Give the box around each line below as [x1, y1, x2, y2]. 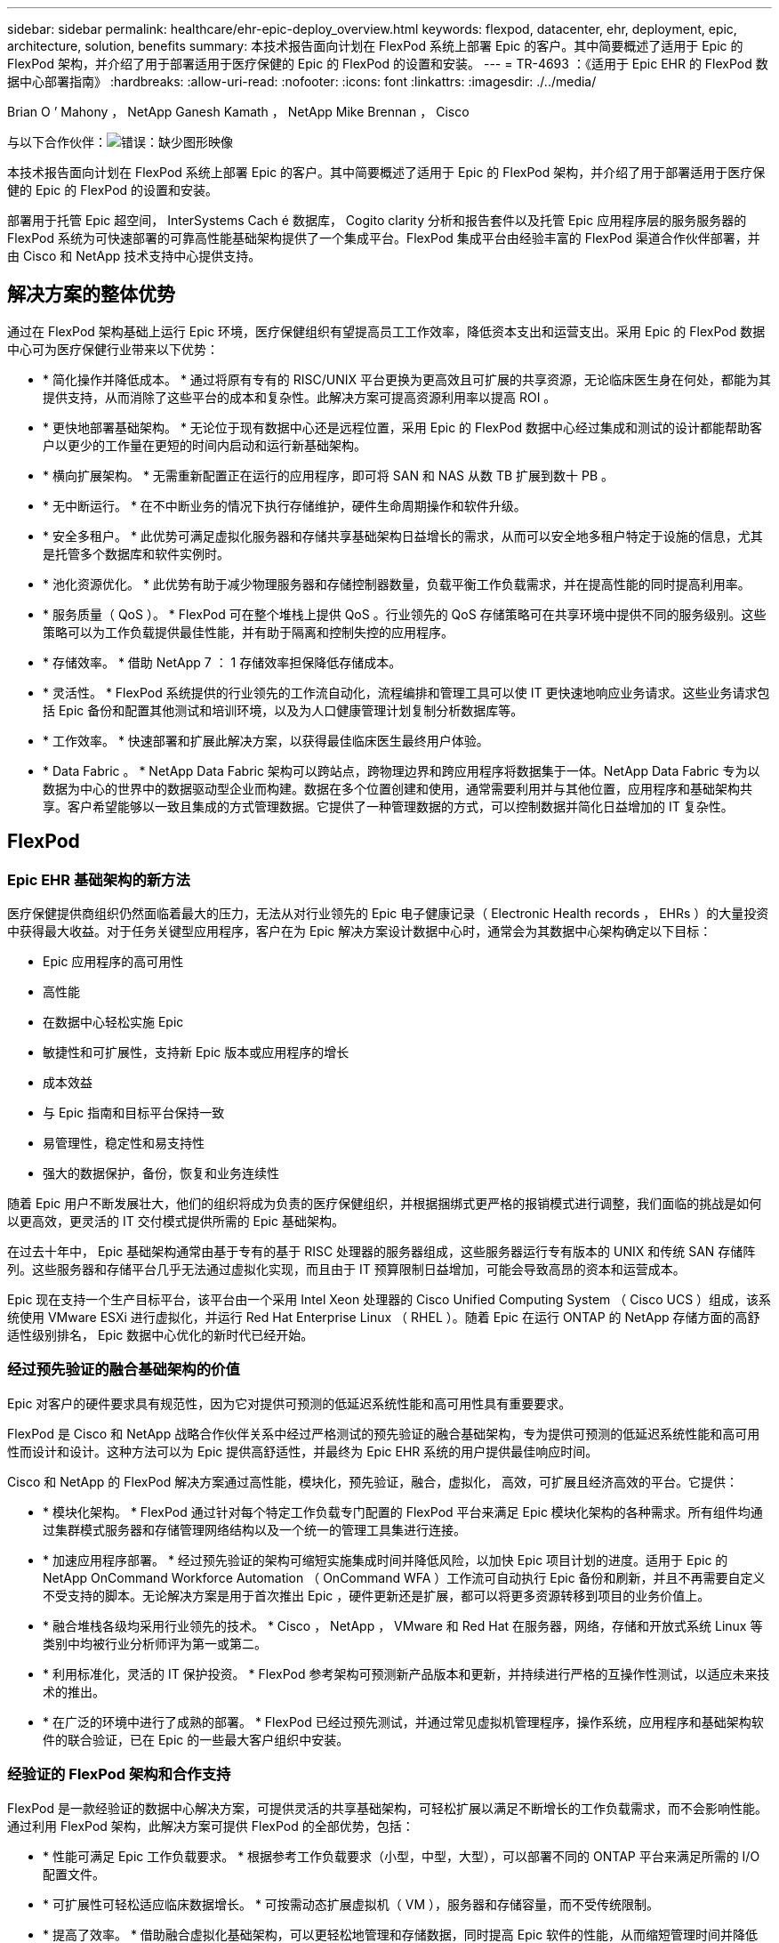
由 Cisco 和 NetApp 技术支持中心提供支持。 [7, 248, 261, 263]
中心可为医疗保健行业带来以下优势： [7, 341, 219, 357]
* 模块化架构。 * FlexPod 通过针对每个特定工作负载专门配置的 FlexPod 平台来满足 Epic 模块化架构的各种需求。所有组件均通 [43, 1504, 763, 1520]
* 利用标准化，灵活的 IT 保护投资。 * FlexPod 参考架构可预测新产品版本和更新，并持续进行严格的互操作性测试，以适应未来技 [43, 1665, 770, 1681]
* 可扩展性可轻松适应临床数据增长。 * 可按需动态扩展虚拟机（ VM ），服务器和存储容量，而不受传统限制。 [43, 1896, 660, 1912]
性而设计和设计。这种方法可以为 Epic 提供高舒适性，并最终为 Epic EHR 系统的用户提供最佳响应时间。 [7, 1443, 598, 1459]
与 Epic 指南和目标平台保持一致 [43, 1105, 225, 1121]
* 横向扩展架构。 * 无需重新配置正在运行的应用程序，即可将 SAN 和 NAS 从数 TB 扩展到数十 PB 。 [43, 467, 614, 483]
